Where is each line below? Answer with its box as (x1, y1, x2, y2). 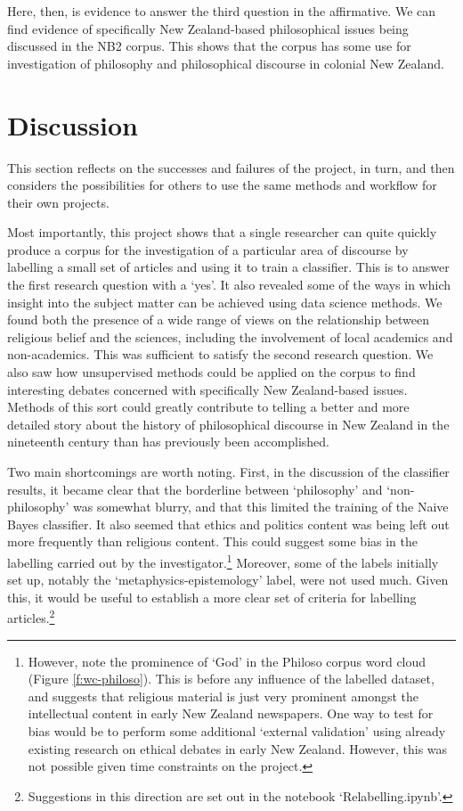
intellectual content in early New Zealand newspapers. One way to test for (28, 704, 434, 723)
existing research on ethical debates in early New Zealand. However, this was (28, 739, 448, 758)
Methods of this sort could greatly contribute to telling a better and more (7, 397, 410, 416)
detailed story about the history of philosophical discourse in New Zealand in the (7, 414, 450, 433)
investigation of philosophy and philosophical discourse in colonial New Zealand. (7, 53, 444, 72)
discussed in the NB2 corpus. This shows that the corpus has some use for (7, 37, 411, 55)
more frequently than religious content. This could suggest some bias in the (7, 532, 418, 551)
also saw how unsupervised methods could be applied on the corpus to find (7, 363, 416, 381)
